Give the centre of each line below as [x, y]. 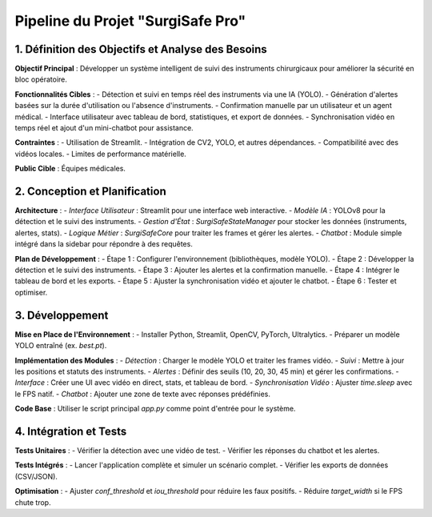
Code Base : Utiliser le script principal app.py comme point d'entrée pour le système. [155, 409]
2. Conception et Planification [91, 191]
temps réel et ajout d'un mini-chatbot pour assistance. [104, 128]
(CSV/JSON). [36, 476]
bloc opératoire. [41, 79]
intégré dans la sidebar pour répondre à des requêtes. [104, 244]
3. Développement [62, 315]
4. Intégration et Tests [71, 431]
